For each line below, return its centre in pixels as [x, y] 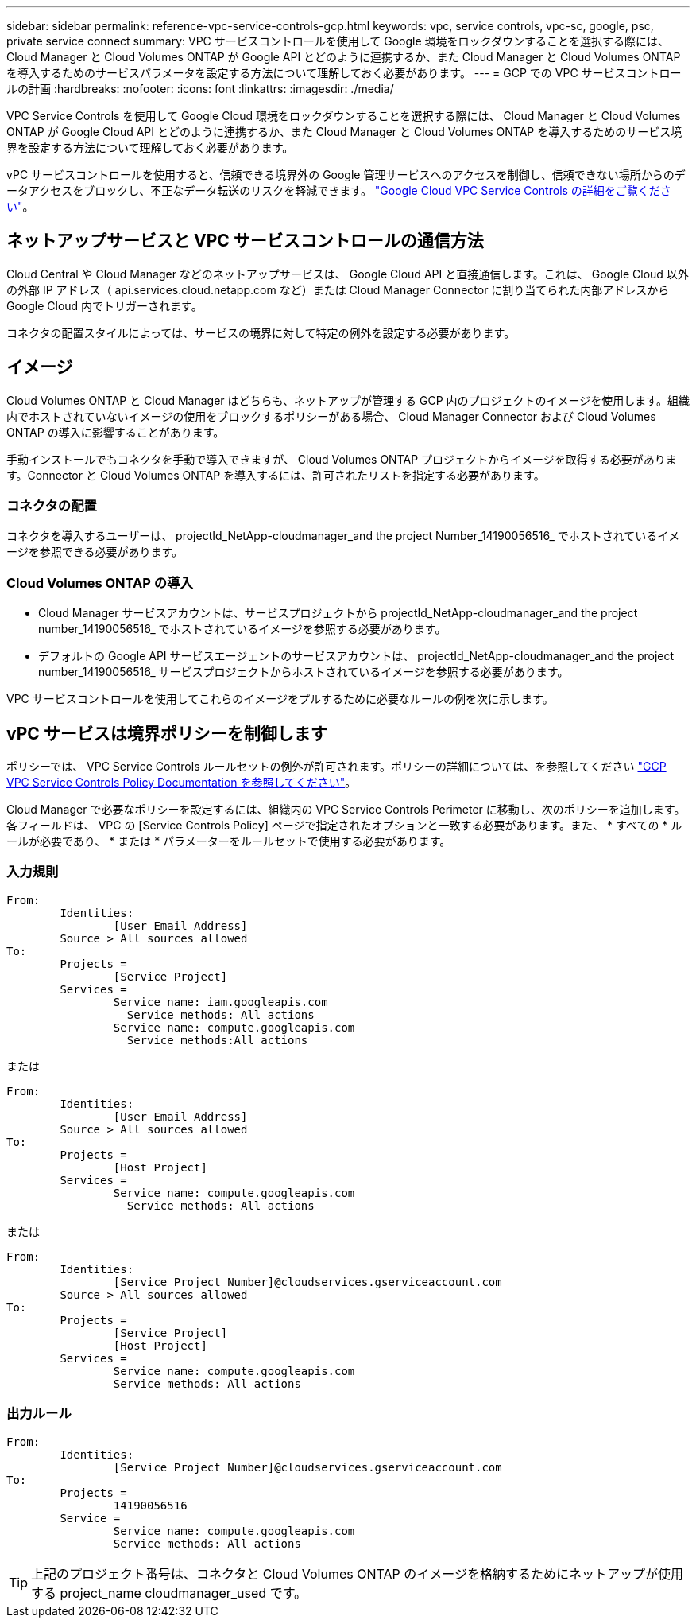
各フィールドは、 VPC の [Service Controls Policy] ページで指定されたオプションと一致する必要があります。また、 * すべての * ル [344, 826]
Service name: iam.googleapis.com [220, 1002]
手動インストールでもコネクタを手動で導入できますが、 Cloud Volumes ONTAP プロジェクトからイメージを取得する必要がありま [342, 459]
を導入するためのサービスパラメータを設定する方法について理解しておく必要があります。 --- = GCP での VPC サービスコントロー [344, 73]
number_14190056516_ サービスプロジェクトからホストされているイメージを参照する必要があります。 [304, 672]
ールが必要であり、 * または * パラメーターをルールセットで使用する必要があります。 [229, 841]
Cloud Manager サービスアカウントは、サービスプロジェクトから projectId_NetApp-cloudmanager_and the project [338, 613]
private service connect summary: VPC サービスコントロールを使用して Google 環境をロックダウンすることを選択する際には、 [338, 41]
